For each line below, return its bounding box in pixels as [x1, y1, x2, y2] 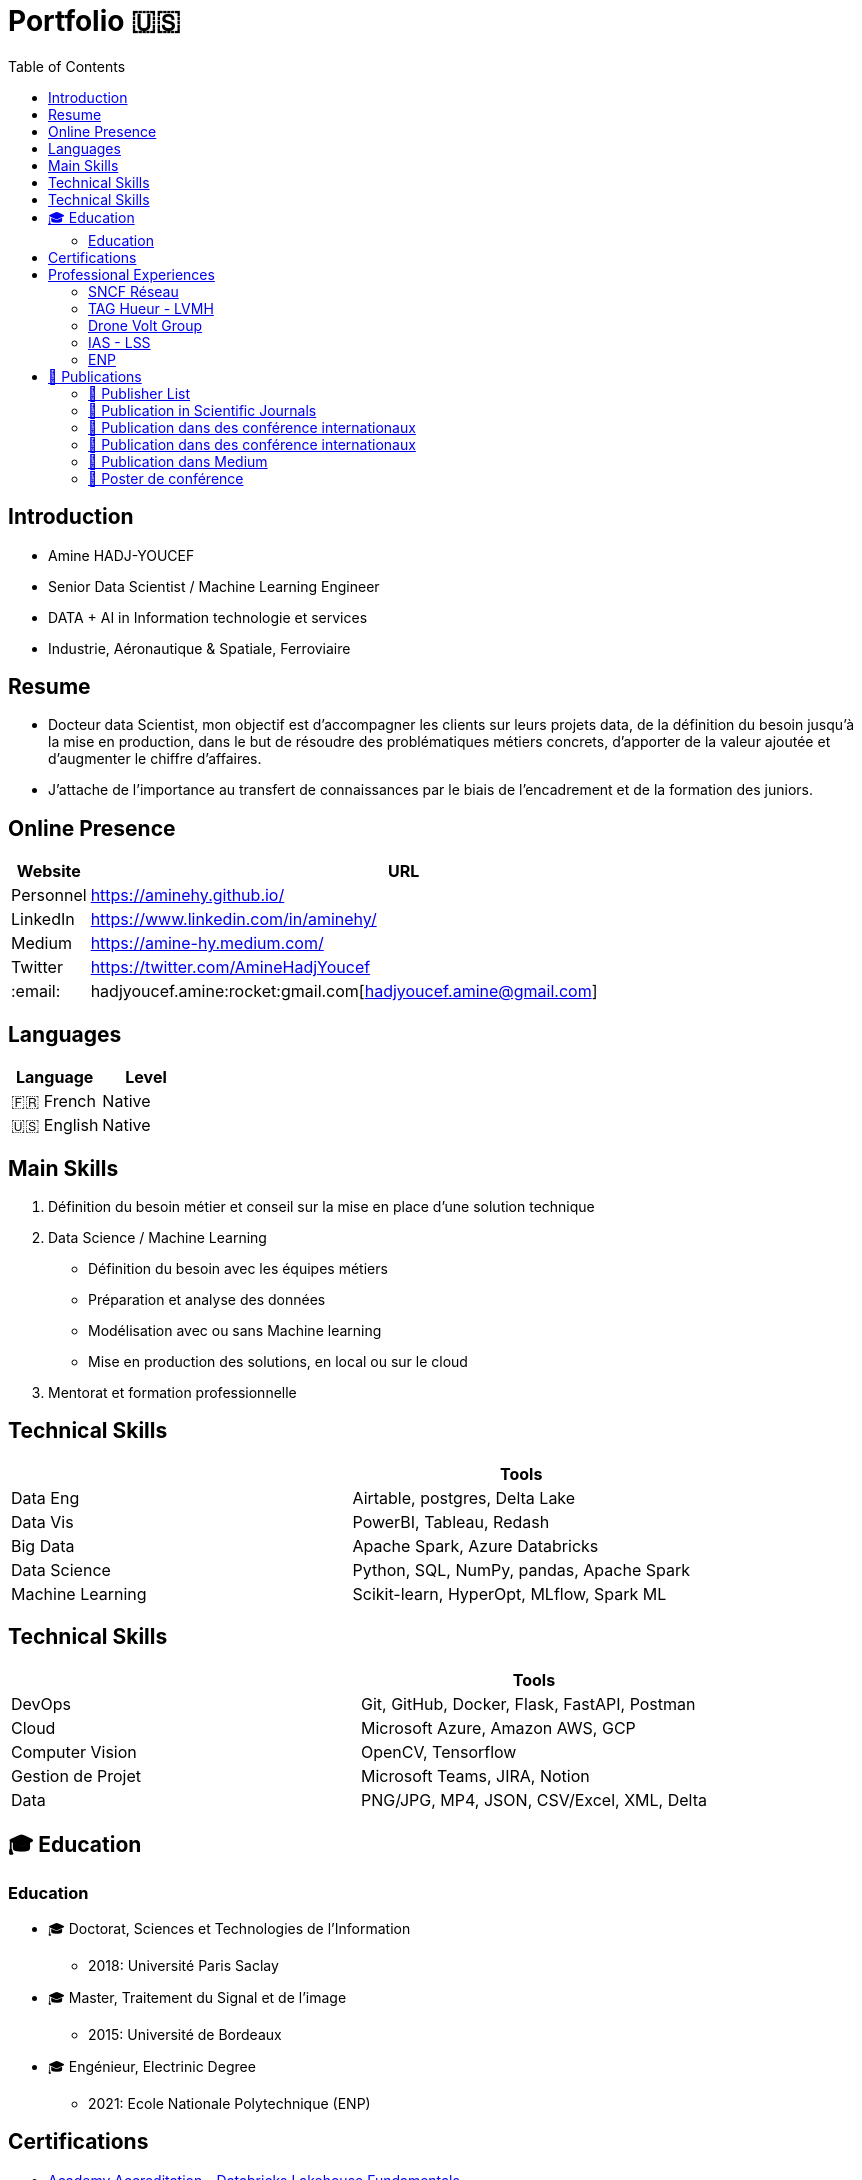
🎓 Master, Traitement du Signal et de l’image [48, 1988, 347, 2006]
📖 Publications [48, 367, 142, 385]
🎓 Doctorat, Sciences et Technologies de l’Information [48, 1919, 411, 1937]
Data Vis [11, 1511, 74, 1532]
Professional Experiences [48, 265, 215, 283]
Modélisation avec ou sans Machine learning [88, 1321, 382, 1339]
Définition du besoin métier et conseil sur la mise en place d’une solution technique [48, 1197, 595, 1215]
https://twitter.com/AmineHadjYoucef [90, 957, 371, 978]
